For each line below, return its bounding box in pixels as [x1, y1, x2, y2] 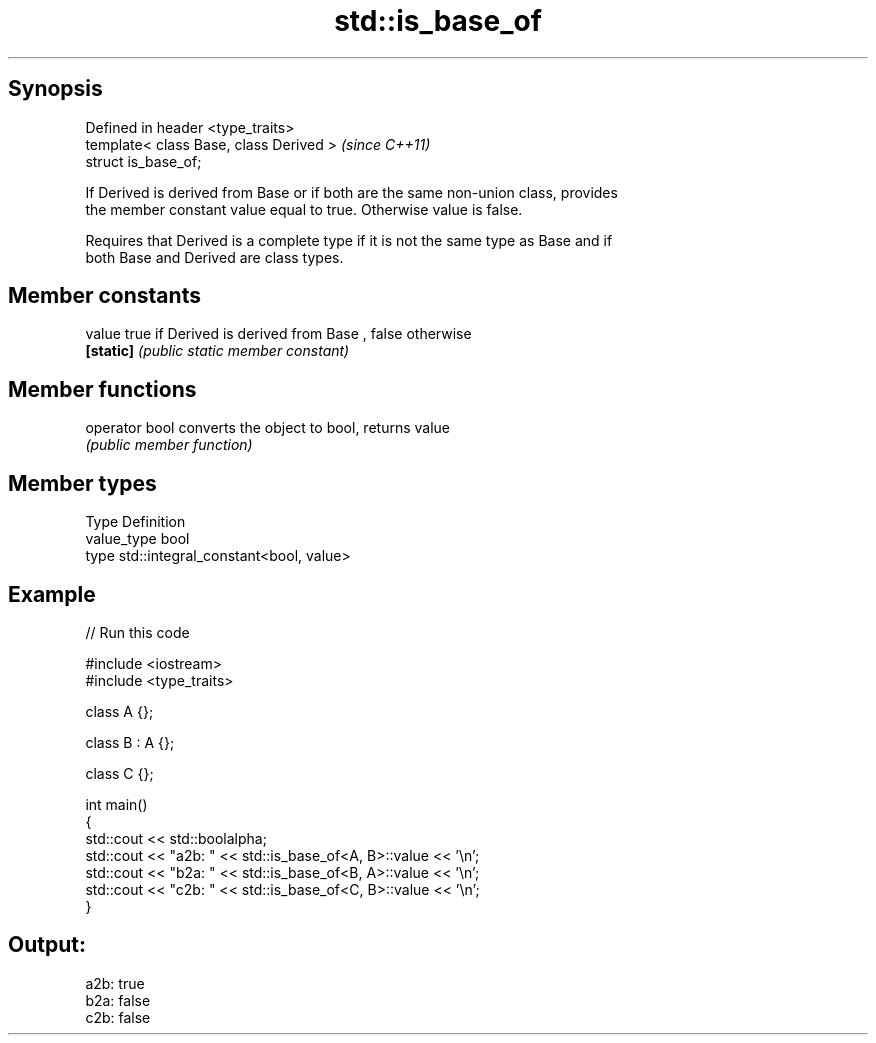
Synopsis [8, 76, 103, 102]
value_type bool [85, 530, 190, 548]
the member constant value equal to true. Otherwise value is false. [85, 200, 523, 218]
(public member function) [85, 436, 253, 454]
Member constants [8, 283, 201, 309]
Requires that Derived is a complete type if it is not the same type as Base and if [85, 231, 613, 249]
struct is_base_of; [85, 152, 202, 170]
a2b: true [85, 974, 145, 992]
